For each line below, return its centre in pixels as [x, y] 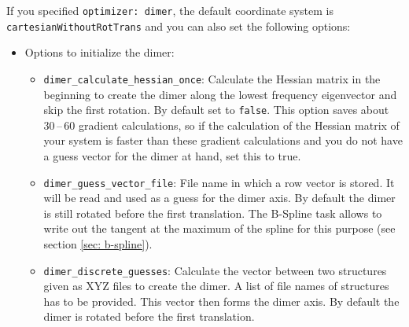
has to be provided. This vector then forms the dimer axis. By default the [221, 301]
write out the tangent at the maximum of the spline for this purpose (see [219, 228]
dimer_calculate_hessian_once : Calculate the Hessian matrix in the [212, 78]
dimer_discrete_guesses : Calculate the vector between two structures [215, 270]
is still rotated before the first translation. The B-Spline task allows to [213, 213]
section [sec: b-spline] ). [98, 244]
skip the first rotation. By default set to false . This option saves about [216, 110]
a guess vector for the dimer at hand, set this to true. [172, 156]
